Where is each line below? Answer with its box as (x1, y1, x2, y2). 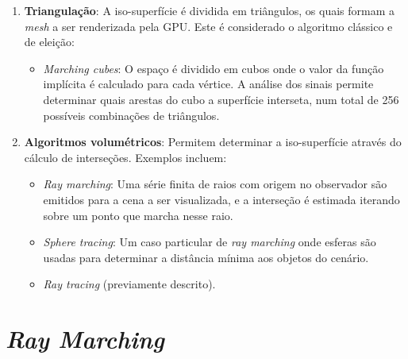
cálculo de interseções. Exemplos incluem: (24, 149, 227, 165)
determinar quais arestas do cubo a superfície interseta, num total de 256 (43, 91, 399, 107)
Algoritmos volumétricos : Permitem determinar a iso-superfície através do (24, 133, 402, 150)
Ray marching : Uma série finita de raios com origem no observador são (43, 176, 387, 192)
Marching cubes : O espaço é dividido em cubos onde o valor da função (43, 60, 384, 76)
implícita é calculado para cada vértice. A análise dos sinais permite (43, 75, 374, 92)
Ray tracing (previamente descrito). (43, 276, 216, 292)
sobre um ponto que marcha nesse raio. (43, 207, 233, 223)
